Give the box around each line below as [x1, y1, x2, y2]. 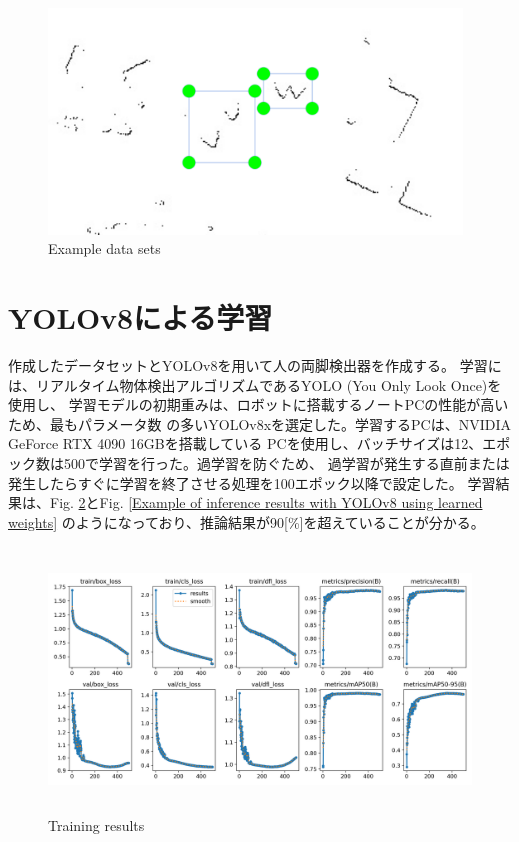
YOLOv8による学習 [8, 297, 273, 338]
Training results [48, 814, 145, 835]
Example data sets [48, 238, 161, 259]
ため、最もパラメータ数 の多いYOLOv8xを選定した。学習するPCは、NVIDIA [8, 413, 512, 434]
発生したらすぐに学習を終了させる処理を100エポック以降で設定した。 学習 [8, 472, 496, 493]
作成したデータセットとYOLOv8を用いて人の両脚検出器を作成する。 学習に [8, 355, 502, 376]
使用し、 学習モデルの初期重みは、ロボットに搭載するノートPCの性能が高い [8, 394, 509, 415]
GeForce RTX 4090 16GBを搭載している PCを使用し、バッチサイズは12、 [8, 433, 483, 454]
